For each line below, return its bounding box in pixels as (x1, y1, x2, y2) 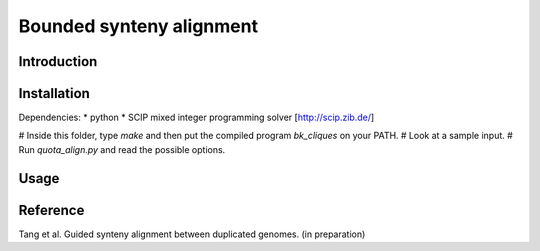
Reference (18, 201, 85, 219)
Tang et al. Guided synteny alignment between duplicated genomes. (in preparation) (18, 228, 366, 240)
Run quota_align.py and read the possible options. (18, 143, 226, 155)
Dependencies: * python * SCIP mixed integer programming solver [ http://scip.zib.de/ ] (18, 111, 375, 124)
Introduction (18, 53, 98, 70)
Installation (18, 85, 90, 102)
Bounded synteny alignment (18, 15, 259, 37)
